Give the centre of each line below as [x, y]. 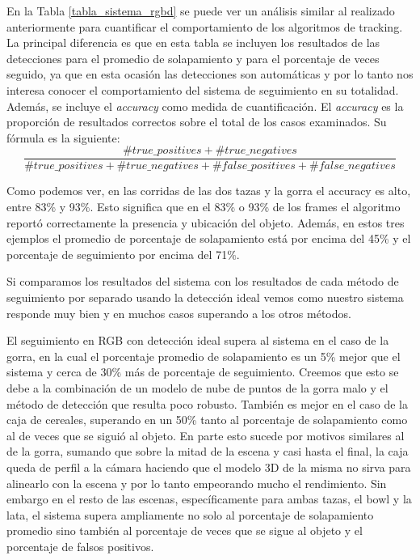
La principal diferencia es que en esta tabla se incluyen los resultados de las [193, 42]
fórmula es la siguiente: [63, 137]
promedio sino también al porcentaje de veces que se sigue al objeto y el [185, 530]
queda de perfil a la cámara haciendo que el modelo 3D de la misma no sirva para [209, 467]
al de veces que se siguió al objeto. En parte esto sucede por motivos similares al [206, 435]
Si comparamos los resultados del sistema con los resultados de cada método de [203, 281]
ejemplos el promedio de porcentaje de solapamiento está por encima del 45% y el [209, 238]
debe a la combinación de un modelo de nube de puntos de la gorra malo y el [197, 387]
